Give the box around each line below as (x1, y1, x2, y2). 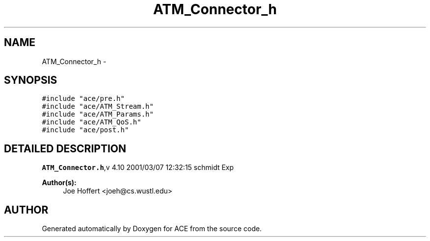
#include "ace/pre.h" (42, 95, 125, 103)
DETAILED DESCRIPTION (4, 142, 127, 155)
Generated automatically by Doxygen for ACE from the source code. (42, 224, 262, 233)
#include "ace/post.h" (42, 126, 129, 134)
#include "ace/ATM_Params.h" (42, 110, 154, 119)
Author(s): (42, 178, 77, 187)
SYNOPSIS (4, 74, 57, 87)
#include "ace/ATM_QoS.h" (42, 118, 141, 126)
